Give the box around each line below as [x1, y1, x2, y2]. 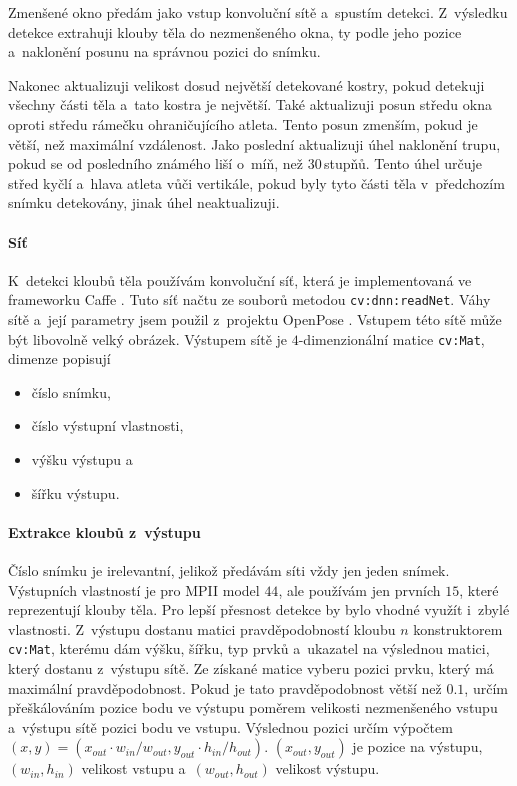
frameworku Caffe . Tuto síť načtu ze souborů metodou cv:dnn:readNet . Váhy [8, 289, 491, 310]
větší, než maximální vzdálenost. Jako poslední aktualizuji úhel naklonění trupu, [8, 133, 501, 154]
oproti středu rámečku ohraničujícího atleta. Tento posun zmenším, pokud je [8, 113, 478, 134]
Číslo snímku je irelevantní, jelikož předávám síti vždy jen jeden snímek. [8, 560, 450, 580]
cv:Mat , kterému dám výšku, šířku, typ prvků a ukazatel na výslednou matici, [8, 638, 490, 659]
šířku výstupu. [31, 482, 120, 503]
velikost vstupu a [81, 758, 186, 779]
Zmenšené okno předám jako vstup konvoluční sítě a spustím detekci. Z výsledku [8, 2, 508, 22]
